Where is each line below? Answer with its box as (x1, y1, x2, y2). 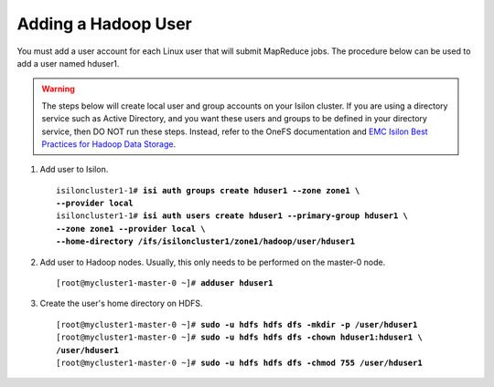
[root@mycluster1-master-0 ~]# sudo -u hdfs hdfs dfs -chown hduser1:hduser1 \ (56, 332, 423, 342)
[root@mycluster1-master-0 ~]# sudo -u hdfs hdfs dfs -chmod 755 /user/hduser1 (56, 357, 423, 368)
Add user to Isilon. (39, 164, 109, 175)
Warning (41, 83, 75, 95)
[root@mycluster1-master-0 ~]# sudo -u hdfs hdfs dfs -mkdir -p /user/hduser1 (56, 319, 418, 329)
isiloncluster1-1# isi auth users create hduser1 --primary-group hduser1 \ (56, 211, 409, 221)
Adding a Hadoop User (16, 14, 192, 34)
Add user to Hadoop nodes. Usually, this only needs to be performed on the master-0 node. (39, 256, 386, 267)
